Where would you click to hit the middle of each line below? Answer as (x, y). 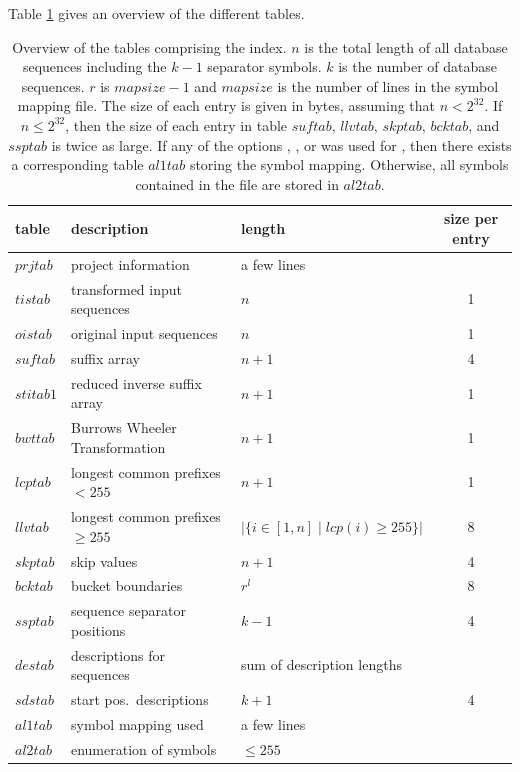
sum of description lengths (321, 664)
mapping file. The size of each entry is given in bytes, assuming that (226, 105)
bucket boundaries (126, 585)
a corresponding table (77, 164)
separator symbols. (264, 66)
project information (130, 263)
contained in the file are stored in (237, 183)
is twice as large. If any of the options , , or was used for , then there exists (281, 144)
